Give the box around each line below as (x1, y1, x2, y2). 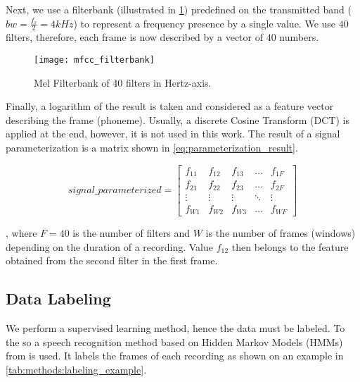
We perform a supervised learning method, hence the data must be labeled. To (6, 321, 345, 335)
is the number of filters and (72, 226, 191, 240)
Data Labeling (6, 288, 111, 309)
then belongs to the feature (231, 239, 349, 254)
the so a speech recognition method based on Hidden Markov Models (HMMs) (6, 334, 343, 349)
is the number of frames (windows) (205, 226, 356, 240)
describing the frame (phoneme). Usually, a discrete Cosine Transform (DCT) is (6, 112, 349, 127)
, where (6, 226, 37, 240)
